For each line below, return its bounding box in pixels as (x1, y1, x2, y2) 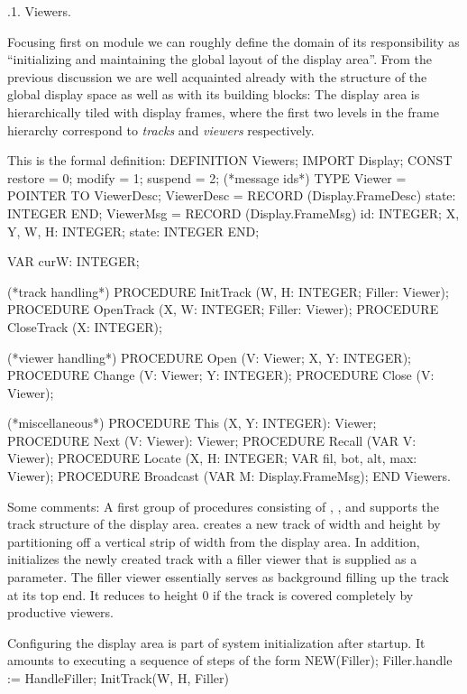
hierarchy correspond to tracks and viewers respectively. (7, 120, 315, 139)
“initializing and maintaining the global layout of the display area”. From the (7, 50, 432, 69)
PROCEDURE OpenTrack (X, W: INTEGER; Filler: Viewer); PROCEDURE (7, 300, 439, 319)
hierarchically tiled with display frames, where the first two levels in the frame (7, 102, 439, 121)
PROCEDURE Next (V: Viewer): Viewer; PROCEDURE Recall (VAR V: (7, 430, 417, 449)
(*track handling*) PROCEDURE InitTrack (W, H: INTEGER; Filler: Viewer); (7, 282, 449, 301)
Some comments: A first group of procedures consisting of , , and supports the (7, 496, 440, 515)
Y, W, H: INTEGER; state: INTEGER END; (7, 221, 260, 240)
